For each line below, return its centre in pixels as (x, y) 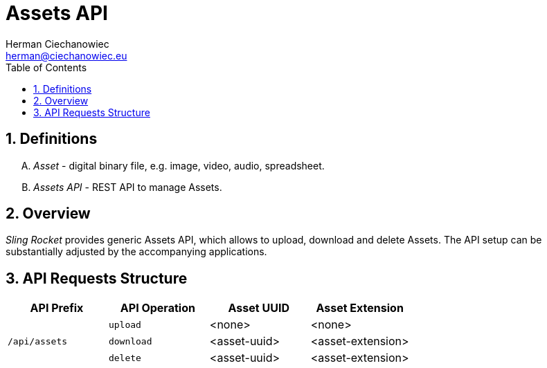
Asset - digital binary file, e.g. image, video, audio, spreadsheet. (179, 165)
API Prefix (57, 308)
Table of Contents (46, 67)
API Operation (158, 308)
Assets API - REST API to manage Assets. (128, 187)
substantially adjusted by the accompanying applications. (136, 252)
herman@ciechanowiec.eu (66, 55)
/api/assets (38, 341)
